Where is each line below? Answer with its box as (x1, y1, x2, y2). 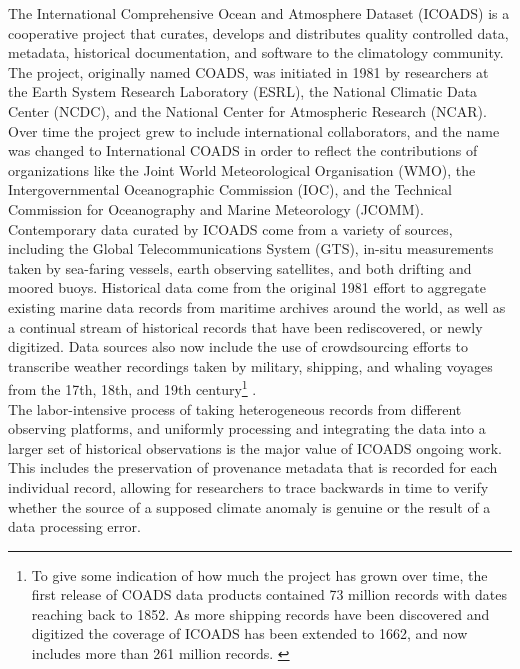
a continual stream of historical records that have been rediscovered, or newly (8, 316, 483, 337)
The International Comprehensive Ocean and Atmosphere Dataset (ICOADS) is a (8, 3, 510, 23)
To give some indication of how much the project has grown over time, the (31, 564, 488, 585)
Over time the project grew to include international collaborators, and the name (8, 120, 500, 141)
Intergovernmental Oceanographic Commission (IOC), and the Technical (8, 179, 452, 200)
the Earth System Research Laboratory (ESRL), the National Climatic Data (8, 81, 478, 102)
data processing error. (8, 516, 141, 537)
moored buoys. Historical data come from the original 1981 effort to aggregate (8, 277, 486, 298)
